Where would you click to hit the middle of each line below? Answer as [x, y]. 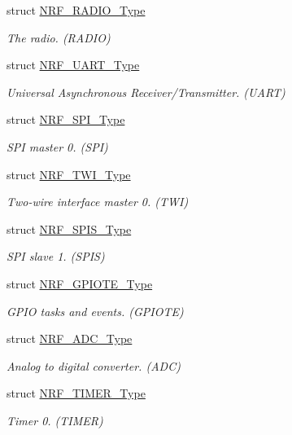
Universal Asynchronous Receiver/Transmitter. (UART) [146, 92]
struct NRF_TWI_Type [69, 174]
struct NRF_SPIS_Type [69, 228]
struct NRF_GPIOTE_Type [80, 283]
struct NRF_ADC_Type [70, 338]
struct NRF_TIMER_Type [76, 393]
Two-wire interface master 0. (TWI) [98, 202]
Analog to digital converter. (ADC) [94, 365]
